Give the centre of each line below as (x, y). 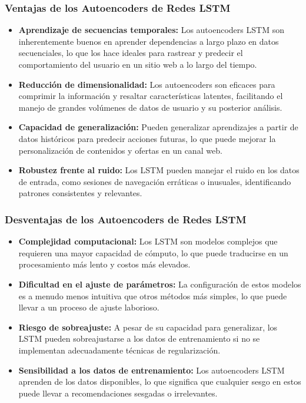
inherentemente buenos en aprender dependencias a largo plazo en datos (149, 41)
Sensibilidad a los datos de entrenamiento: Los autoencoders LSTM (152, 370)
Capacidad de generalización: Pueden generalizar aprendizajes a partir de (158, 127)
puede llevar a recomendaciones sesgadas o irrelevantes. (118, 393)
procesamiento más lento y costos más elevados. (104, 264)
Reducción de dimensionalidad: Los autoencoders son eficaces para (147, 84)
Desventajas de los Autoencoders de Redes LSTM (126, 219)
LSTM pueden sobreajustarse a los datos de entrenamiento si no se (139, 338)
